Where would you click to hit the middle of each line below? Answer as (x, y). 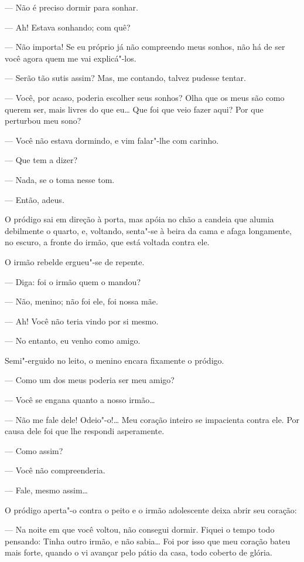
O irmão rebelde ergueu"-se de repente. (75, 261)
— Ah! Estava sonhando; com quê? (68, 27)
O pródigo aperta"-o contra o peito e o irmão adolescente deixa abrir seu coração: (151, 509)
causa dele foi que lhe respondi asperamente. (85, 431)
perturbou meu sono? (43, 121)
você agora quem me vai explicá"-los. (71, 58)
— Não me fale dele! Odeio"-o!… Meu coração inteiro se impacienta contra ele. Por (152, 419)
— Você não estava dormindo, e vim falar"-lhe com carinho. (112, 140)
